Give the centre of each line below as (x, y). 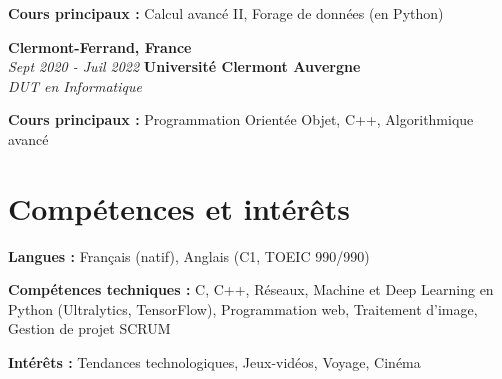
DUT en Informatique (75, 85)
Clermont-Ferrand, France (100, 46)
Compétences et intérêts (179, 207)
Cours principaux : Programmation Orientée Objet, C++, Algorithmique (241, 119)
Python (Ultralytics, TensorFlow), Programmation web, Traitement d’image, (243, 308)
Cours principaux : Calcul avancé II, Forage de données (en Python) (226, 13)
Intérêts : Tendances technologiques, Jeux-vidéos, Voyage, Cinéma (214, 362)
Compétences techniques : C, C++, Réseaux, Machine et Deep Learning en (251, 289)
